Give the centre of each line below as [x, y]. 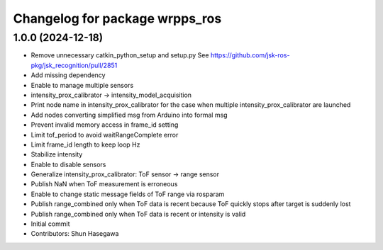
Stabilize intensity [57, 154]
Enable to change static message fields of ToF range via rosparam [128, 194]
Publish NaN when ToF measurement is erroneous [104, 184]
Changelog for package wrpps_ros [117, 18]
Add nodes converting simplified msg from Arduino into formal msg [129, 115]
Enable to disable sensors [68, 164]
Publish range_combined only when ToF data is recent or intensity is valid [138, 214]
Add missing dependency [68, 75]
